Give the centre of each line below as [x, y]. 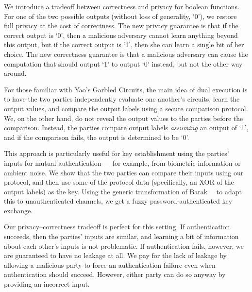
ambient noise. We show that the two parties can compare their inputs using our [124, 172]
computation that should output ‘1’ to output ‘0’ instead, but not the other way [123, 63]
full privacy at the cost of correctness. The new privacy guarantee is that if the [121, 26]
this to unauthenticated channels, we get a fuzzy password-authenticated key [118, 201]
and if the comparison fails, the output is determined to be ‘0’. [97, 137]
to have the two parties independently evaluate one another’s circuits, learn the [122, 99]
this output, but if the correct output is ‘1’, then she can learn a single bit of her [124, 44]
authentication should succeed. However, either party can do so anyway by [115, 274]
